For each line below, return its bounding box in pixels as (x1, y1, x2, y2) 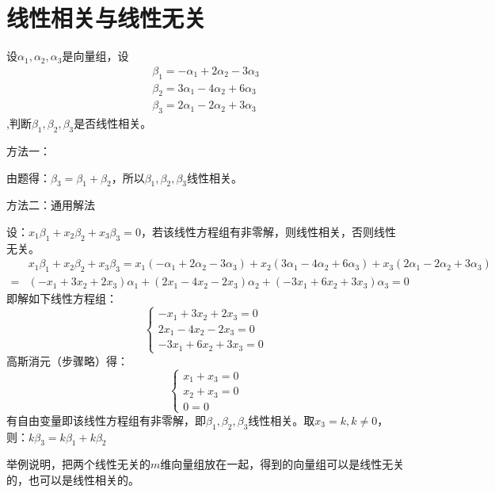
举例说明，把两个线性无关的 (6, 456, 150, 472)
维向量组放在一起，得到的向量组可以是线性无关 (160, 456, 405, 472)
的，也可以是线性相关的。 (6, 472, 139, 488)
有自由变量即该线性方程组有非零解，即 (6, 411, 206, 428)
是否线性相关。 (74, 115, 152, 132)
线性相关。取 (248, 411, 315, 428)
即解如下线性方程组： (6, 290, 117, 307)
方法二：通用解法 (6, 197, 95, 213)
